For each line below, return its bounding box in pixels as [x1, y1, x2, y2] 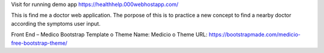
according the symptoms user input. [11, 20, 101, 27]
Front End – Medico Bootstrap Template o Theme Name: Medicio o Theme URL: [11, 31, 208, 38]
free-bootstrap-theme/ [11, 39, 68, 46]
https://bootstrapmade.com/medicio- [209, 31, 301, 38]
